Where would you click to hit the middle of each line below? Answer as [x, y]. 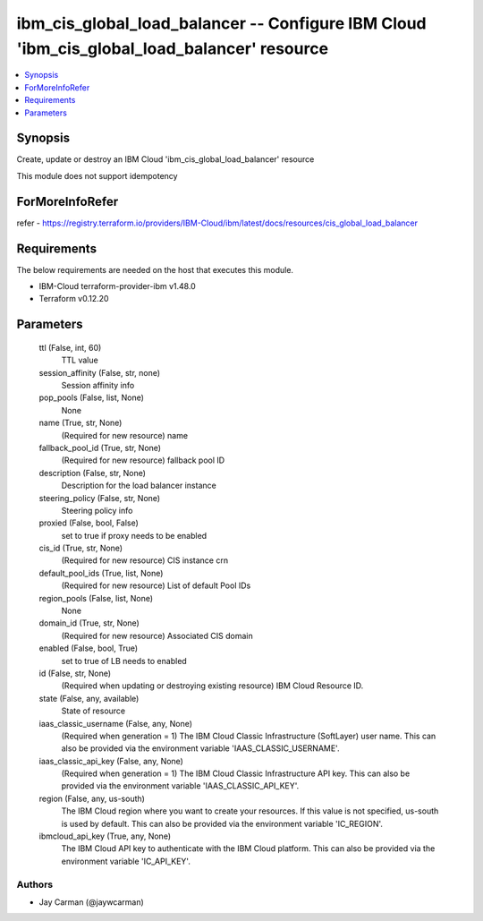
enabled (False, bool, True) [89, 648]
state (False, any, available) [89, 698]
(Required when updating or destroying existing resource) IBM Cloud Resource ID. [212, 686]
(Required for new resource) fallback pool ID [143, 460]
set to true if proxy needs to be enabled [134, 535]
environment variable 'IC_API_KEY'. [126, 861]
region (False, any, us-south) [92, 798]
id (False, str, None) [75, 673]
